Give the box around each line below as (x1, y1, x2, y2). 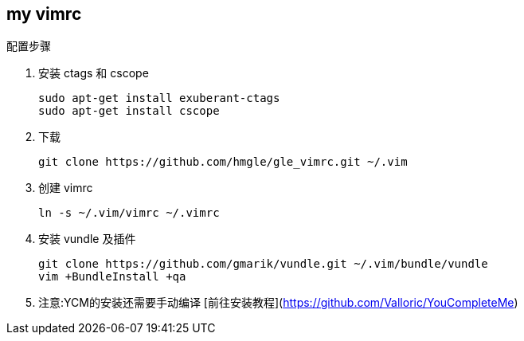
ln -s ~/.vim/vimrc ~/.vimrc (38, 206, 220, 220)
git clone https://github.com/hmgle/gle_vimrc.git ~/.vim (38, 155, 408, 169)
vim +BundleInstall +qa (38, 270, 186, 284)
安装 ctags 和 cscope (38, 66, 149, 80)
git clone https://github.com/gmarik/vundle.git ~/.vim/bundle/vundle (38, 257, 488, 271)
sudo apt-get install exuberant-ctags (38, 92, 280, 105)
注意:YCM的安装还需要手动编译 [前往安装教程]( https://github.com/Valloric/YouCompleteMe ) (38, 296, 518, 310)
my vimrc (6, 4, 82, 24)
